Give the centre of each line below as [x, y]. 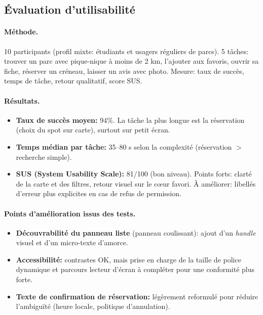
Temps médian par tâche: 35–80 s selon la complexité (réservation [124, 146]
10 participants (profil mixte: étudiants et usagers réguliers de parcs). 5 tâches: [126, 51]
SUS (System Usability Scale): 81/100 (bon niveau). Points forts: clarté [134, 174]
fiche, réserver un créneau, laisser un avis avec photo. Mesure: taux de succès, [124, 71]
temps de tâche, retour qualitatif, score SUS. [73, 81]
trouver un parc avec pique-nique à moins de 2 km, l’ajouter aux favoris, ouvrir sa [131, 61]
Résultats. [22, 100]
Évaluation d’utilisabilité [70, 9]
